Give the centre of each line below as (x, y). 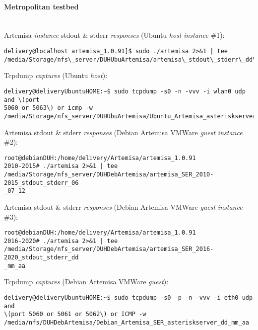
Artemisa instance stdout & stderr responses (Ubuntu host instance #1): (114, 35)
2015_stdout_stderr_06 (41, 183)
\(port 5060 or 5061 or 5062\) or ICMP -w (75, 314)
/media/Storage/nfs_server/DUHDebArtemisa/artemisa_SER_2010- (109, 175)
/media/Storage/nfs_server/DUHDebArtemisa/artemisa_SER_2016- (109, 249)
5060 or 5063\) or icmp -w (48, 108)
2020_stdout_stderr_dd (41, 258)
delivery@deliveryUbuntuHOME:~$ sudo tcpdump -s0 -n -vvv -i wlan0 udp (125, 91)
